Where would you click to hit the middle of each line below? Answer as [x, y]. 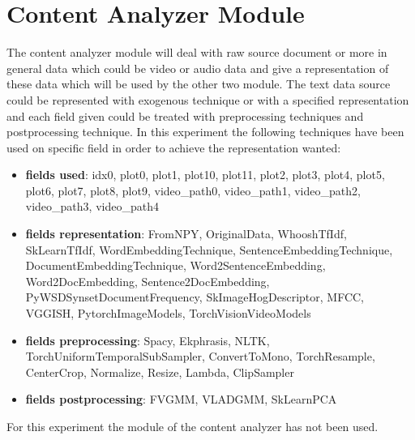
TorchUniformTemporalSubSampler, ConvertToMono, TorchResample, [200, 356]
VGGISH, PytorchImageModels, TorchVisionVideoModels [168, 313]
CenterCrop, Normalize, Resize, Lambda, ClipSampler [160, 372]
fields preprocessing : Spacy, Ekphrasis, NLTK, [148, 340]
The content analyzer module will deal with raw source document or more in [197, 52]
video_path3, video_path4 [92, 206]
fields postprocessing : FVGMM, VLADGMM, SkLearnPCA [181, 399]
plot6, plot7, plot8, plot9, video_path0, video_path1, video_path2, [193, 190]
